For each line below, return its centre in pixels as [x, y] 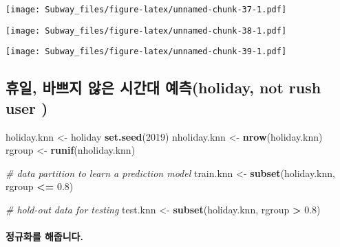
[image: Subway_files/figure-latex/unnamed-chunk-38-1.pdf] [146, 31]
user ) [27, 107]
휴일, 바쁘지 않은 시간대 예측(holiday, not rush [163, 87]
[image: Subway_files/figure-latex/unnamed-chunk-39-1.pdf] [146, 52]
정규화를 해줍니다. [44, 236]
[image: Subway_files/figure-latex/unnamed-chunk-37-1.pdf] [146, 10]
